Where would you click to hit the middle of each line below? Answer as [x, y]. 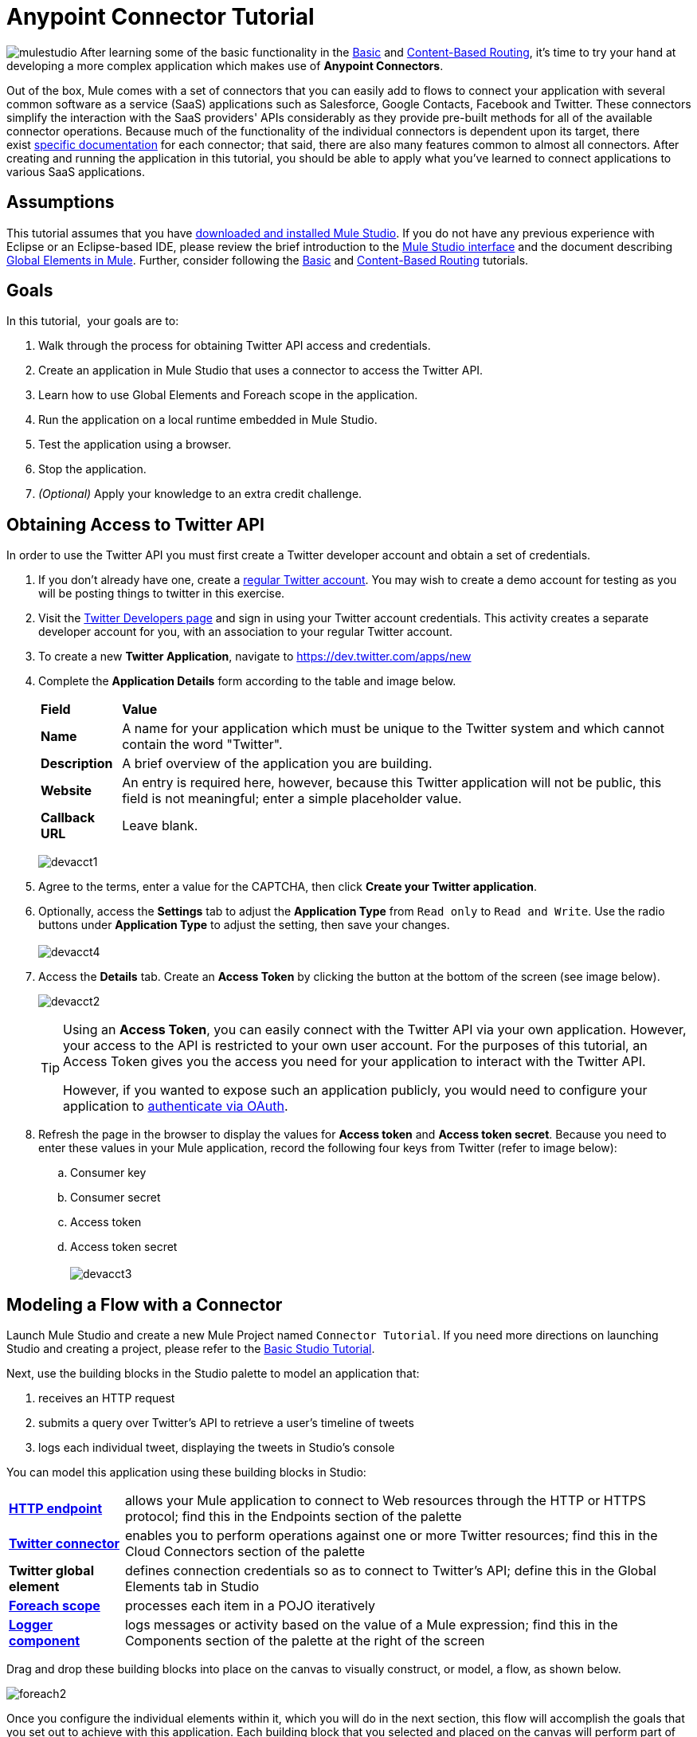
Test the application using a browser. [135, 445]
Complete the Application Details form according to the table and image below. [247, 681]
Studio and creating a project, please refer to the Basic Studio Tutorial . [191, 1349]
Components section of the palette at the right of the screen [305, 1641]
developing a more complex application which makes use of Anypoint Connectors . [225, 65]
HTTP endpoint [56, 1509]
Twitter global [51, 1571]
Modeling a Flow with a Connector [145, 1304]
